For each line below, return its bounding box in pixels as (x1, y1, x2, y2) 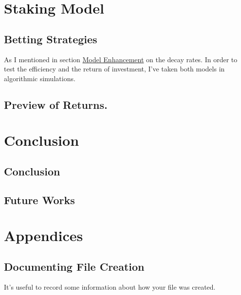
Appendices (4, 226, 83, 245)
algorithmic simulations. (4, 73, 75, 83)
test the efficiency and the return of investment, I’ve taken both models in (4, 64, 225, 74)
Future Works (4, 192, 75, 207)
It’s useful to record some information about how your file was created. (4, 281, 216, 292)
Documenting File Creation (4, 259, 145, 274)
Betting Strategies (4, 31, 97, 46)
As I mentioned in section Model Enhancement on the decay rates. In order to (4, 54, 238, 64)
